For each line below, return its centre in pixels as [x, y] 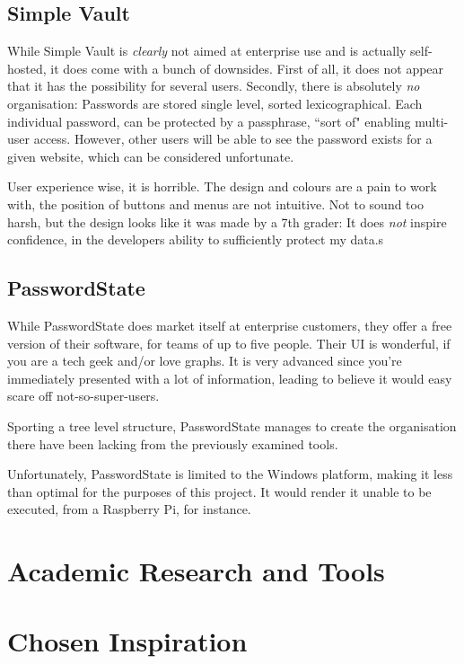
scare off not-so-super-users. [83, 396]
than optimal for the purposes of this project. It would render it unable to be [219, 491]
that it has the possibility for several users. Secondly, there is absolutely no [214, 86]
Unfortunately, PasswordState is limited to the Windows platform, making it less [230, 474]
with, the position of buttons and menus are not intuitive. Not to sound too [215, 204]
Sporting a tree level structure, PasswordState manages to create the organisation [232, 425]
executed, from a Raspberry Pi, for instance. [129, 509]
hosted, [27, 68]
